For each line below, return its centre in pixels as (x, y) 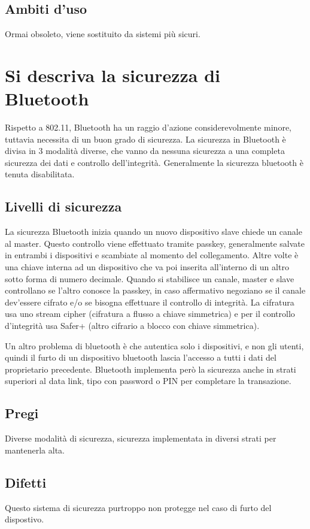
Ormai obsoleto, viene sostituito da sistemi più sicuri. (103, 34)
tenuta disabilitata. (40, 174)
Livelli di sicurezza (63, 206)
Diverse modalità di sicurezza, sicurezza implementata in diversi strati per (141, 438)
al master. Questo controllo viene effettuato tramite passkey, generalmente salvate (155, 243)
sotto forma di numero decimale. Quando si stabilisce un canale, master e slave (150, 278)
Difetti (26, 482)
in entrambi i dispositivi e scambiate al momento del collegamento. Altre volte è (152, 255)
